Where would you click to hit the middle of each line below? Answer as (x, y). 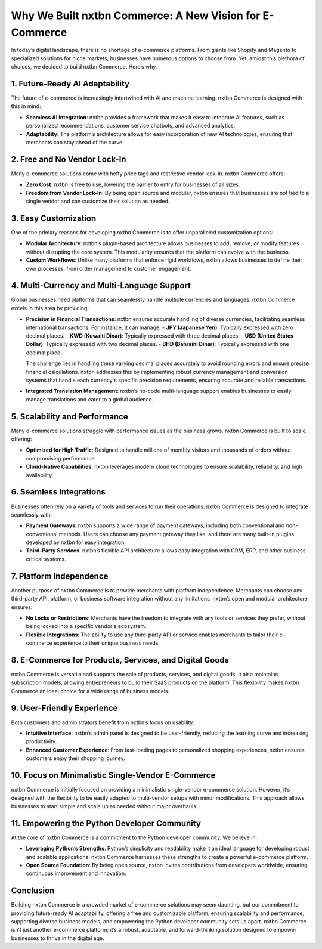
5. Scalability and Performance (69, 417)
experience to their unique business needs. (107, 643)
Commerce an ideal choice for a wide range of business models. (90, 691)
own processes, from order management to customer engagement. (109, 268)
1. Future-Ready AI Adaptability (70, 84)
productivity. (41, 741)
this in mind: (26, 106)
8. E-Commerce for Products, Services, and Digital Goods (120, 660)
